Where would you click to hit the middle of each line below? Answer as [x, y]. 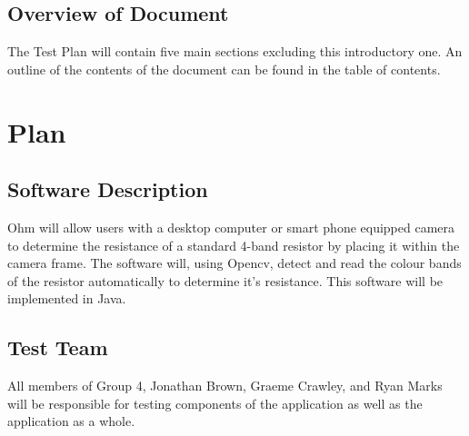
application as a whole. [71, 421]
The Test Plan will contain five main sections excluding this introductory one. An [235, 51]
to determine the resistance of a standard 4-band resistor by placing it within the [234, 245]
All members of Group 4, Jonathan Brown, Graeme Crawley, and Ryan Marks [225, 386]
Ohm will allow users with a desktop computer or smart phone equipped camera [231, 227]
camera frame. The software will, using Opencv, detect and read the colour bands [234, 263]
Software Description [108, 189]
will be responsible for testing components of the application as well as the [215, 403]
